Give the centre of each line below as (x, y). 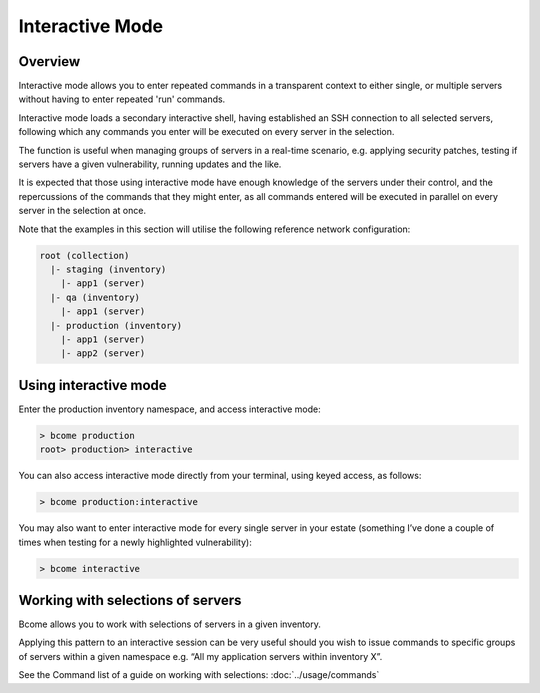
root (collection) (84, 255)
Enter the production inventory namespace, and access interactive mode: (170, 409)
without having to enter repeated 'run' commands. (122, 99)
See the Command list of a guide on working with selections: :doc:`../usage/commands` (199, 675)
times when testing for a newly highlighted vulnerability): (135, 542)
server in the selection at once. (82, 211)
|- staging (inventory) (108, 269)
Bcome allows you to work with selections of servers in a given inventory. (170, 624)
